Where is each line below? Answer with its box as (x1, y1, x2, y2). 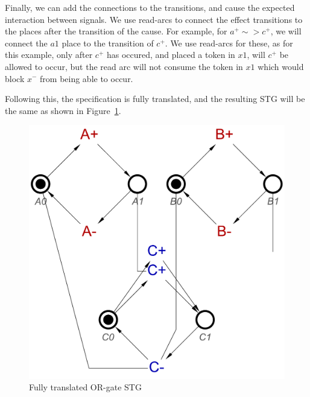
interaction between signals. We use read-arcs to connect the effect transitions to (5, 13, 303, 25)
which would (258, 60, 304, 72)
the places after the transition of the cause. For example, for (5, 25, 227, 37)
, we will (270, 25, 302, 37)
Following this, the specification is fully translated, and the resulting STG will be (5, 92, 305, 105)
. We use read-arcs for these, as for (165, 36, 293, 49)
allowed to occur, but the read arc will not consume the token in (5, 60, 243, 72)
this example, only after (5, 48, 93, 61)
